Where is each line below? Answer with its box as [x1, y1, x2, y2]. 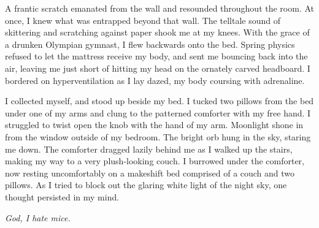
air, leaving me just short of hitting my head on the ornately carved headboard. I [5, 61, 310, 74]
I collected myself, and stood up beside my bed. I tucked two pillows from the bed [5, 94, 314, 107]
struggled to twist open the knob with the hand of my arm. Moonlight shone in [5, 118, 304, 131]
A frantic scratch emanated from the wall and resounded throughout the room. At [5, 2, 315, 14]
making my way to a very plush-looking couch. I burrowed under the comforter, [5, 154, 304, 167]
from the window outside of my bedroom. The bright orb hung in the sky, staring [5, 130, 311, 143]
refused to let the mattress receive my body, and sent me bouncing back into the [5, 50, 308, 63]
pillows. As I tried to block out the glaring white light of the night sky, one [5, 178, 287, 191]
